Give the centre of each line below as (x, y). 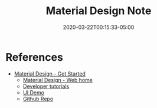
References (34, 57)
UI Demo (34, 92)
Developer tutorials (46, 86)
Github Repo (38, 99)
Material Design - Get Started (50, 73)
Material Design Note (99, 11)
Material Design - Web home (58, 80)
